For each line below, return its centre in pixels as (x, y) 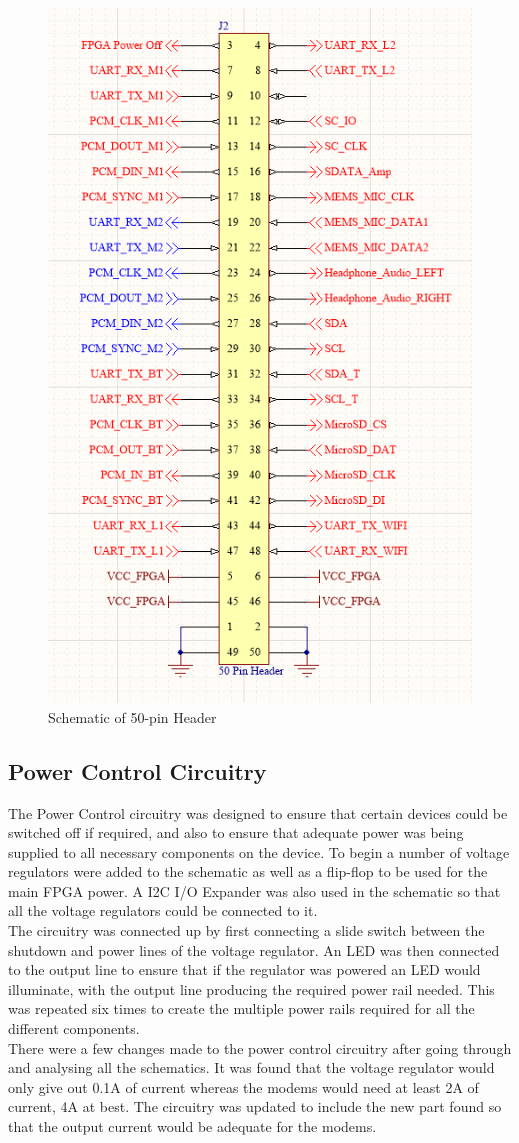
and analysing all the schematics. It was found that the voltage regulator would (251, 1067)
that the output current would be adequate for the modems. (192, 1126)
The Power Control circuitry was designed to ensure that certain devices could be (258, 812)
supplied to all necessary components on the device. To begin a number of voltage (259, 851)
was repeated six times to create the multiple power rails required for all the (241, 1008)
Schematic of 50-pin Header (132, 716)
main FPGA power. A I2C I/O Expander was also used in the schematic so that (254, 890)
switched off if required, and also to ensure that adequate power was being (236, 832)
